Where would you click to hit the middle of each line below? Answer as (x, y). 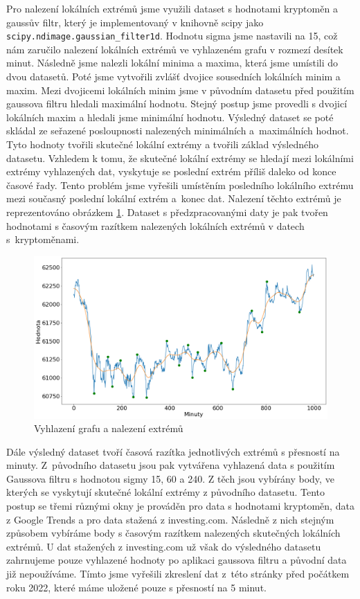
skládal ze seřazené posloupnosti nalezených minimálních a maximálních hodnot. (178, 131)
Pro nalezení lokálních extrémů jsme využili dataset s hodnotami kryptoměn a (172, 8)
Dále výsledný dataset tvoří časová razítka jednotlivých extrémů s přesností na (173, 451)
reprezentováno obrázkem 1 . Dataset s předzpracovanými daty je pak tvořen (167, 212)
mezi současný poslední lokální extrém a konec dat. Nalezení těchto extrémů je (174, 198)
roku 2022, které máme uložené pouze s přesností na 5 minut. (136, 587)
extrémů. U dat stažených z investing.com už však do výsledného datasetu (164, 546)
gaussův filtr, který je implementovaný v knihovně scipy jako (135, 22)
